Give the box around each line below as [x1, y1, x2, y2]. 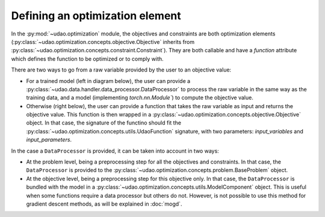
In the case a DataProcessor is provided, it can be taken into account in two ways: [11, 147, 219, 154]
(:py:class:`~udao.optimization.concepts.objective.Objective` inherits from [11, 38, 195, 45]
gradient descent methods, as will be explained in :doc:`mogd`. [26, 200, 182, 207]
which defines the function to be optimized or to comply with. [11, 55, 164, 63]
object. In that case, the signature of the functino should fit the [26, 119, 182, 126]
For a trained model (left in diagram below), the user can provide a [26, 77, 191, 84]
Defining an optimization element [11, 9, 181, 22]
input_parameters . [26, 136, 72, 144]
